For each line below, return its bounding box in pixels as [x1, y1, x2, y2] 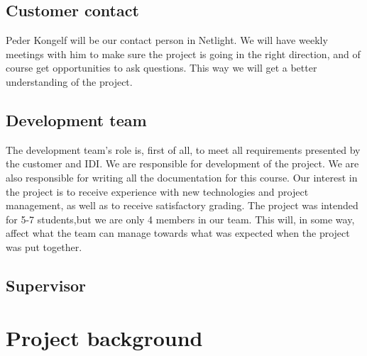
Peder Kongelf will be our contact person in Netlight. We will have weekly [6, 33, 328, 48]
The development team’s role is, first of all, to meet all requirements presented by [6, 142, 361, 157]
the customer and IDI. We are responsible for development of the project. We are [6, 156, 359, 171]
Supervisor [6, 274, 86, 296]
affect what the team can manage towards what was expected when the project [6, 226, 350, 240]
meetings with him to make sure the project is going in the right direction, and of [6, 46, 361, 61]
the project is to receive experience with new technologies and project [6, 184, 309, 199]
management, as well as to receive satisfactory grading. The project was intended [6, 198, 358, 213]
